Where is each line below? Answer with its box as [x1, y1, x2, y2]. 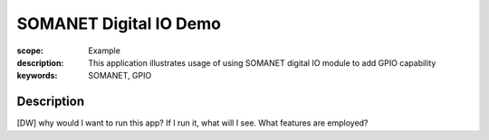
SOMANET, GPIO [88, 70, 152, 81]
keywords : [16, 70, 58, 81]
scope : [16, 45, 44, 56]
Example [88, 45, 121, 56]
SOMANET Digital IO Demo [16, 14, 222, 33]
